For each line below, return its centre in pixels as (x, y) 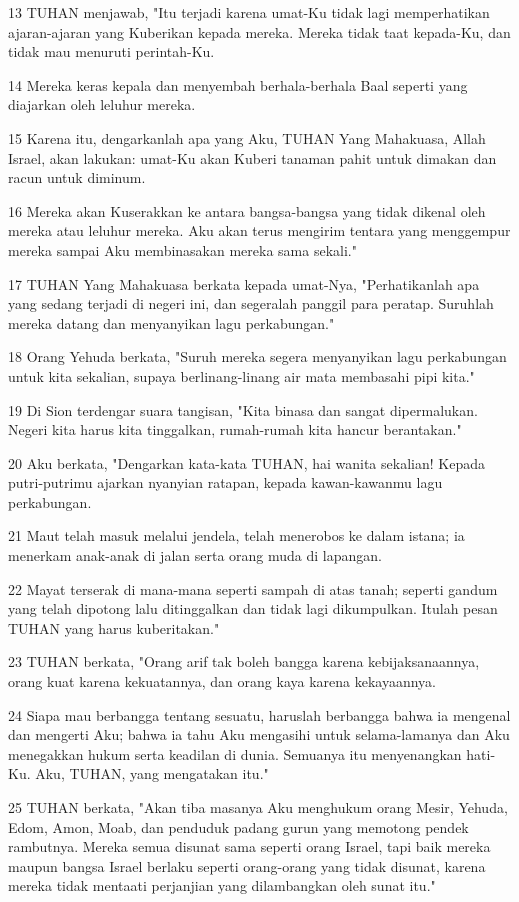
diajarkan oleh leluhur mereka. (102, 104)
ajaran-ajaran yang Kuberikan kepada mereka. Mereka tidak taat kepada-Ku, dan (259, 31)
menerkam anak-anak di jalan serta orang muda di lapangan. (195, 555)
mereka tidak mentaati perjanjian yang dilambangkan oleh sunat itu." (222, 885)
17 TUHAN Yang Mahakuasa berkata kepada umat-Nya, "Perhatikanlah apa (244, 283)
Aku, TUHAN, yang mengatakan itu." (152, 773)
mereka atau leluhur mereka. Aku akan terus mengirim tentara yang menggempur (259, 230)
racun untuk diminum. (77, 177)
